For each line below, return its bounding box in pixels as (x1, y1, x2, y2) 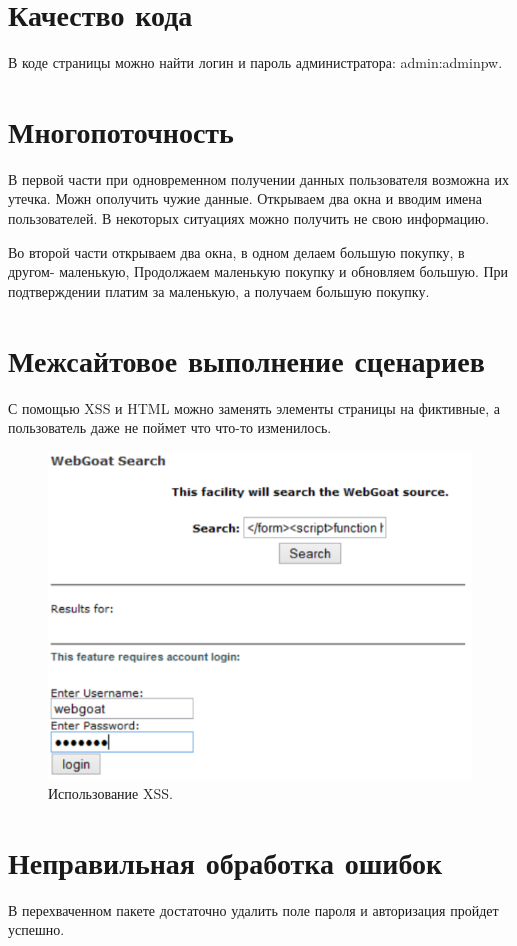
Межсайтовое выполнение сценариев (8, 339, 485, 380)
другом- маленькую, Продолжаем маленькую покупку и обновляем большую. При (8, 261, 509, 282)
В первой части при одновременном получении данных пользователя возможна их (8, 168, 509, 189)
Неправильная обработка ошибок (8, 841, 443, 882)
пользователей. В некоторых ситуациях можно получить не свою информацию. (8, 208, 490, 229)
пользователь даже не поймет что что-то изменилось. (8, 417, 332, 438)
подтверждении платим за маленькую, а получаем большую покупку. (8, 280, 430, 301)
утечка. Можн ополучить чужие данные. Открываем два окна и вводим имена (8, 188, 483, 209)
